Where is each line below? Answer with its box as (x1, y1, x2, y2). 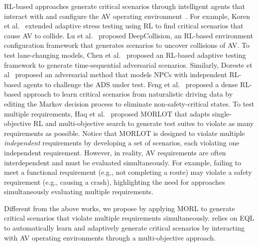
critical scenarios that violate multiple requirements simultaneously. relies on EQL (4, 213, 255, 223)
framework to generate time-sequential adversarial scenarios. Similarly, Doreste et (4, 59, 253, 70)
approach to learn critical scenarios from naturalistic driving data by (23, 89, 233, 99)
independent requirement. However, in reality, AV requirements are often (4, 147, 226, 157)
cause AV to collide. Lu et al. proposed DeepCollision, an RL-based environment (4, 30, 254, 40)
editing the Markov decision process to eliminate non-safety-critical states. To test (4, 98, 255, 109)
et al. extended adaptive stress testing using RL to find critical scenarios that (4, 20, 244, 31)
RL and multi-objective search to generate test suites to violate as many (33, 118, 254, 128)
